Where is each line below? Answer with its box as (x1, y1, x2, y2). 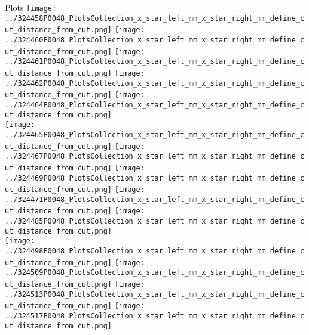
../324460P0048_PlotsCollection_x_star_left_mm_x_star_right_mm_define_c (5, 35, 305, 44)
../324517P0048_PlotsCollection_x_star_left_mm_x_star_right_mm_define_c (5, 312, 305, 321)
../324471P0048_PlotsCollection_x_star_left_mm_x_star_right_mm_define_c (5, 195, 305, 204)
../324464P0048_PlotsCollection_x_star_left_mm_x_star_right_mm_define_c (5, 100, 305, 109)
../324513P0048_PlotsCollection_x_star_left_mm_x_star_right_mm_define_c (5, 290, 305, 299)
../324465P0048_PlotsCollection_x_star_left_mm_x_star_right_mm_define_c (5, 130, 305, 139)
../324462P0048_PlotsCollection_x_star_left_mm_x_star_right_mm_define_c (5, 79, 305, 88)
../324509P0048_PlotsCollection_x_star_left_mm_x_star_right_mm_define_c (5, 268, 305, 277)
